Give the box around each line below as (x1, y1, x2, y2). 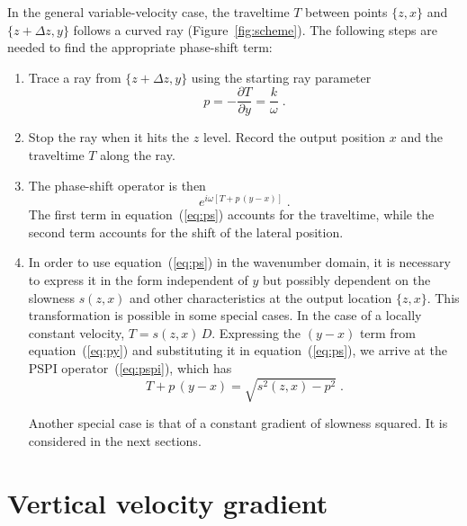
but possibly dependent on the (263, 271, 431, 290)
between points (305, 3, 388, 21)
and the (400, 128, 444, 147)
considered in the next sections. (28, 431, 202, 450)
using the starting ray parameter (191, 67, 372, 86)
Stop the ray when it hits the (28, 128, 190, 147)
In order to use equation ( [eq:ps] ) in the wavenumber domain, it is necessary (28, 253, 451, 272)
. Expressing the (211, 323, 301, 342)
